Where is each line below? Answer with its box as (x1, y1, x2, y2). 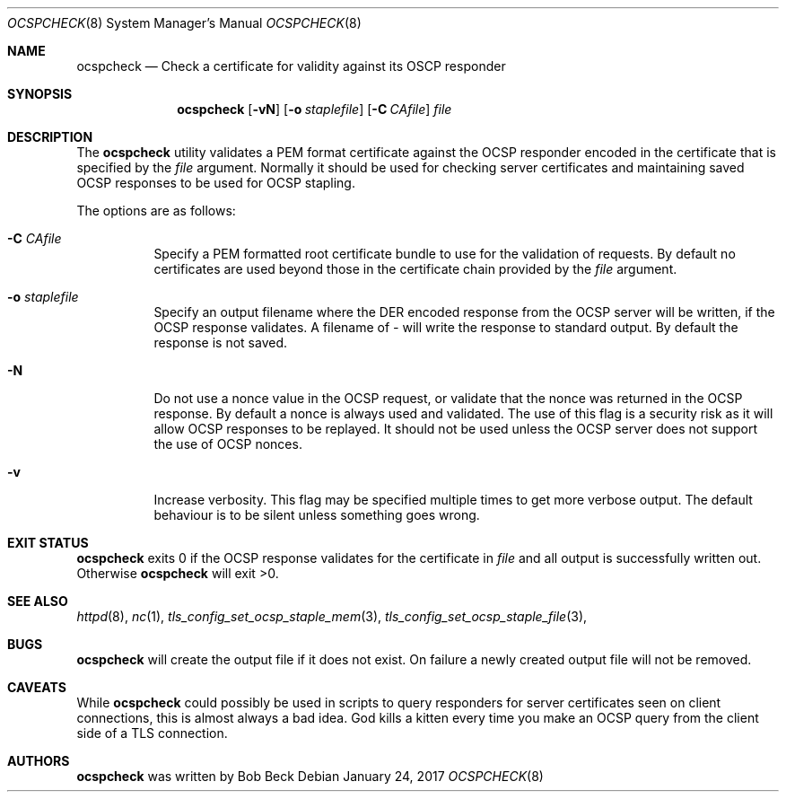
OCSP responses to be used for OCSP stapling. (76, 175, 355, 190)
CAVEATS (7, 680, 66, 695)
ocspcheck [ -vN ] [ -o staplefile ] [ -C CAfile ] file (177, 101, 452, 117)
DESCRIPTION (7, 129, 93, 145)
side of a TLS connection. (76, 725, 228, 741)
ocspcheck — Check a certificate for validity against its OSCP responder (76, 58, 506, 74)
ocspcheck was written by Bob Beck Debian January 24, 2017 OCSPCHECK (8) (76, 768, 544, 784)
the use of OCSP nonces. (153, 436, 302, 452)
